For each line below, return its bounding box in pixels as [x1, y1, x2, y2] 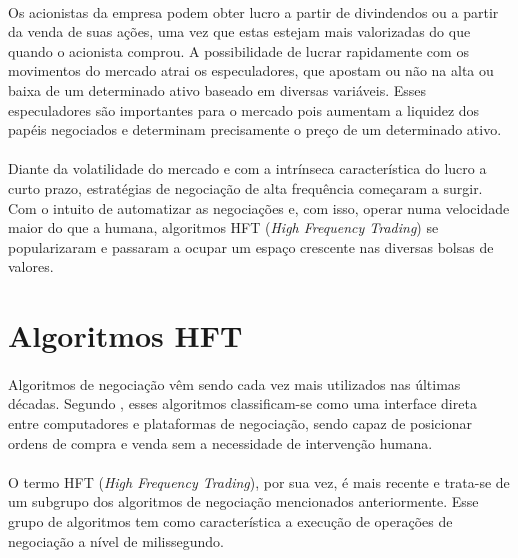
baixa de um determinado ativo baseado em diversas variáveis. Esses [8, 79, 427, 100]
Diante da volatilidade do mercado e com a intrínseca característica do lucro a [8, 158, 487, 179]
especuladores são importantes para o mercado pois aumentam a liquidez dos [8, 99, 480, 120]
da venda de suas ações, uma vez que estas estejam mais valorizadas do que [8, 21, 471, 42]
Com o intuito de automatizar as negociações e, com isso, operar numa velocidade [8, 197, 510, 218]
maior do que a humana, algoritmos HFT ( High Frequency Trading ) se [8, 217, 439, 238]
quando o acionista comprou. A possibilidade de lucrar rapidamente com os [8, 40, 469, 61]
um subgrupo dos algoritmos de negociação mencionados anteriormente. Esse [8, 491, 479, 512]
